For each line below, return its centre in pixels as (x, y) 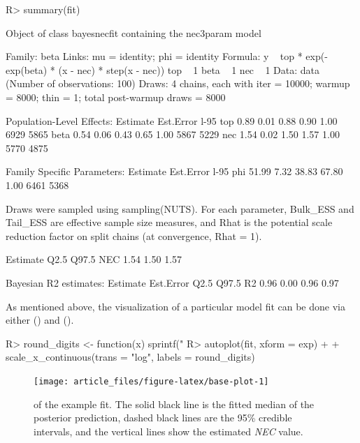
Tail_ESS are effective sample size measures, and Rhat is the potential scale (169, 222)
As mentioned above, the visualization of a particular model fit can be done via (175, 306)
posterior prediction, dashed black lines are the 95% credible (163, 418)
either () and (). (40, 320)
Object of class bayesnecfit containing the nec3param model (134, 32)
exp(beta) (27, 69)
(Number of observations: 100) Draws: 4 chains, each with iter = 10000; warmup (178, 83)
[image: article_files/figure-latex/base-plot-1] (151, 381)
